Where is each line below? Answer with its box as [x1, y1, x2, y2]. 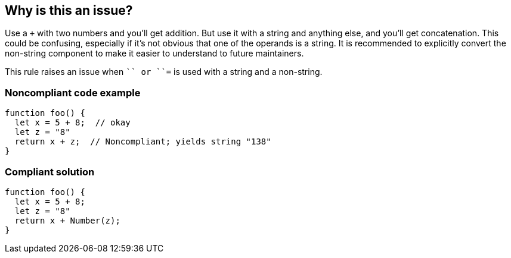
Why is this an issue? [5, 3, 133, 18]
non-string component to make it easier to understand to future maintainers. [5, 48, 304, 59]
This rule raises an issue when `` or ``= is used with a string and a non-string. [5, 67, 323, 77]
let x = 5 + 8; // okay [14, 118, 131, 128]
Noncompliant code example [5, 86, 141, 99]
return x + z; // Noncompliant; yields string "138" [14, 137, 271, 147]
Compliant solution [5, 165, 95, 178]
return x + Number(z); [14, 215, 120, 225]
